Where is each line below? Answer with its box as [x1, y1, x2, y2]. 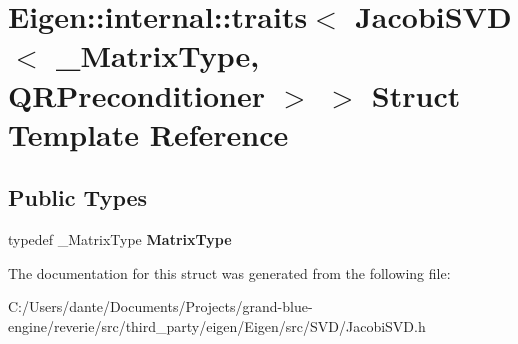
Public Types [8, 182, 148, 213]
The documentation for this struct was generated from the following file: [8, 262, 451, 283]
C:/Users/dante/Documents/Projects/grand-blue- [8, 296, 313, 317]
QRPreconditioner [8, 74, 265, 115]
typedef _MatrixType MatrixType [8, 229, 232, 250]
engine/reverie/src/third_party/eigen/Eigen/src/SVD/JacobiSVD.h [8, 315, 426, 336]
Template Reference [8, 113, 289, 154]
